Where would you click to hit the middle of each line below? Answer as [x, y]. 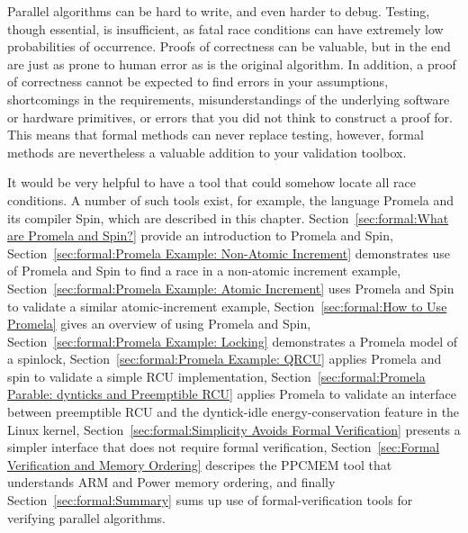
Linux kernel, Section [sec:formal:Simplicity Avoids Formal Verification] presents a [234, 429]
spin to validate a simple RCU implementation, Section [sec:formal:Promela [216, 376]
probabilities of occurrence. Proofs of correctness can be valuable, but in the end [229, 46]
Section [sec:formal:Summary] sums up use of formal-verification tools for [210, 500]
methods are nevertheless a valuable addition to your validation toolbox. [207, 152]
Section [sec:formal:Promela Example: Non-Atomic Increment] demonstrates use [229, 253]
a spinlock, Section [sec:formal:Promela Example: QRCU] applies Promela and [225, 359]
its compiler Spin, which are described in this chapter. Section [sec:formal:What [228, 217]
